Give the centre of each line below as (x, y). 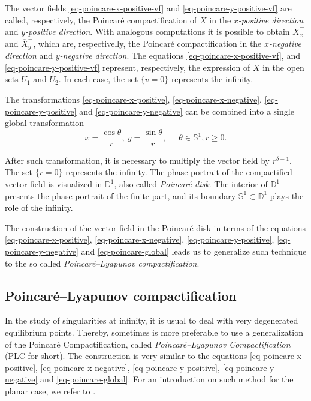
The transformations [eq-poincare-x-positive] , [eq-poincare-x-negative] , (134, 99)
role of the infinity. (39, 207)
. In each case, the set (98, 79)
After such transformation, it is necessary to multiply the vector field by (137, 160)
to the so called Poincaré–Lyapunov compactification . (102, 263)
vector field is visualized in (54, 184)
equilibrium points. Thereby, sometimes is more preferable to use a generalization (154, 332)
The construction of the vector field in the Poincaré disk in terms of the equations (155, 227)
